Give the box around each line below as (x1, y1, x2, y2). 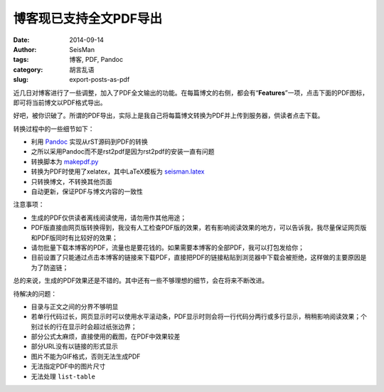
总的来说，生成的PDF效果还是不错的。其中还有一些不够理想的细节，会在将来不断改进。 (13, 276, 269, 285)
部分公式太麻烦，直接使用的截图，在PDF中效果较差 (31, 332, 181, 341)
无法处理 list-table (31, 372, 96, 381)
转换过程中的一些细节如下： (13, 125, 95, 133)
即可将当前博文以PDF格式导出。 (13, 98, 107, 107)
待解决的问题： (13, 289, 57, 298)
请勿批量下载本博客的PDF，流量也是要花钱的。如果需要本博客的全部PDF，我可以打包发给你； (31, 243, 305, 252)
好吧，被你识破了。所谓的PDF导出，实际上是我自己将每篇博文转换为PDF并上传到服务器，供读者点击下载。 (13, 111, 324, 120)
